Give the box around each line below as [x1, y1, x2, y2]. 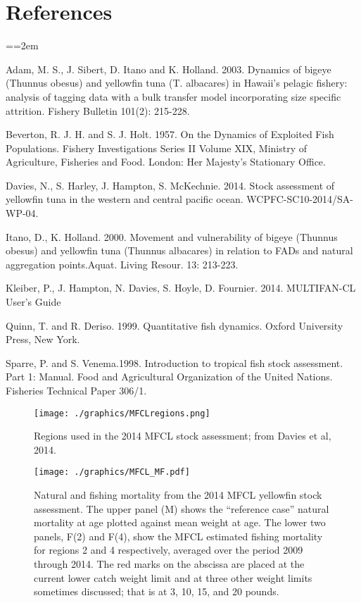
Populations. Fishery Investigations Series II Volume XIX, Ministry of [6, 140, 307, 155]
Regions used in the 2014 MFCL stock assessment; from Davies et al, [34, 428, 331, 443]
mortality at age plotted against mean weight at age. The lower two [34, 515, 326, 530]
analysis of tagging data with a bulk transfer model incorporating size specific [6, 89, 341, 104]
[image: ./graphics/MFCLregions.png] [34, 408, 210, 418]
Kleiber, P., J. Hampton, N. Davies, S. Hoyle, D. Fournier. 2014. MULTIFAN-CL [6, 280, 356, 295]
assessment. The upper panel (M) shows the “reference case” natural [34, 501, 329, 516]
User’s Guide [6, 294, 61, 309]
